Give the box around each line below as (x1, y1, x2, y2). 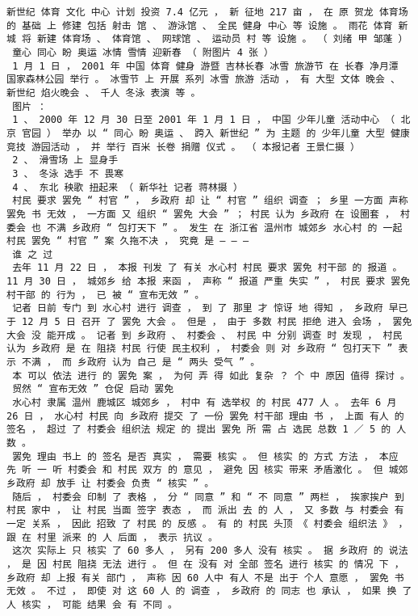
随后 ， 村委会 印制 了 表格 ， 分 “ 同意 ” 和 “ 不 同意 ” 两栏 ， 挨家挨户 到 (12, 491, 404, 503)
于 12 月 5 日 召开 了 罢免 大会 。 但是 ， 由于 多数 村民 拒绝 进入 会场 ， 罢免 (6, 316, 412, 328)
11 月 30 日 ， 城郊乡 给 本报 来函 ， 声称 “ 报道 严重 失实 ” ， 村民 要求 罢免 (6, 276, 411, 288)
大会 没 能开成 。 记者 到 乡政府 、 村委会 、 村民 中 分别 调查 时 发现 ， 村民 (6, 329, 403, 341)
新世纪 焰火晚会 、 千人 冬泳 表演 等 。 (6, 86, 201, 99)
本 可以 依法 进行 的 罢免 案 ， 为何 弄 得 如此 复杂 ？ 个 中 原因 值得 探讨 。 (12, 369, 410, 382)
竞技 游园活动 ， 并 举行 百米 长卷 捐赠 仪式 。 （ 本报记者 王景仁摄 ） (6, 141, 360, 153)
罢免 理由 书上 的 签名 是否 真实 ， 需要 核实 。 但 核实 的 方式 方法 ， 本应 (12, 450, 399, 462)
